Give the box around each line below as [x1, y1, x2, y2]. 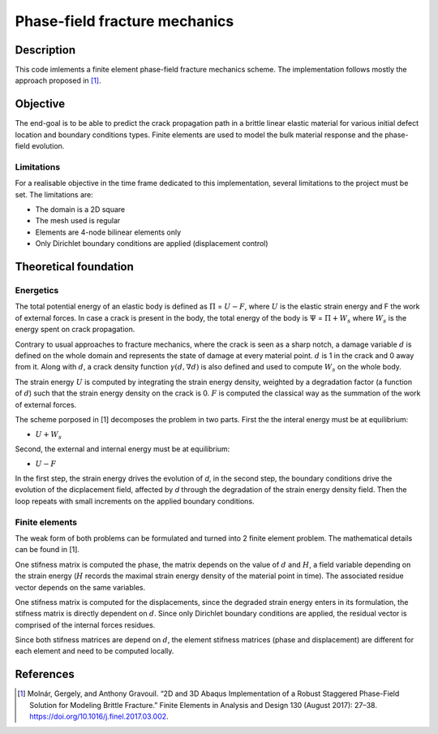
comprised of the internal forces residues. [15, 620, 156, 629]
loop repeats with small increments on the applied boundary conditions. [15, 496, 255, 506]
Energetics [15, 285, 59, 296]
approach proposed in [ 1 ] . [15, 76, 101, 85]
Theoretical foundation [15, 260, 134, 274]
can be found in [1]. [15, 545, 80, 555]
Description [15, 43, 76, 57]
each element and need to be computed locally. [15, 646, 174, 656]
